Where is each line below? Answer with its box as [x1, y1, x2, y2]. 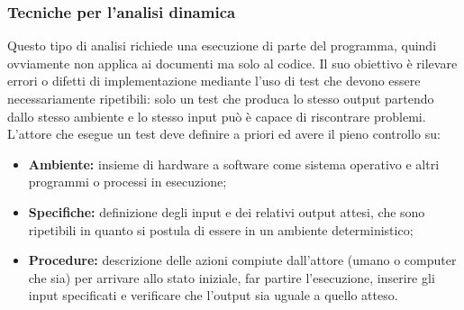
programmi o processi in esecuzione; [28, 172, 227, 191]
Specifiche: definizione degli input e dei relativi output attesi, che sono [28, 202, 425, 221]
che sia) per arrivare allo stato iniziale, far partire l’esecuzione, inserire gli [28, 268, 435, 287]
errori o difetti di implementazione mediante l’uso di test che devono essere [7, 71, 421, 90]
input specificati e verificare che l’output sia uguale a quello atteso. [28, 286, 398, 305]
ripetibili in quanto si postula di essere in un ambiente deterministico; [28, 220, 414, 239]
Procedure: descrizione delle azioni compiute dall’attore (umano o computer [28, 251, 457, 269]
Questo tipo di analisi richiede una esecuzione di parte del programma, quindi [7, 36, 437, 55]
